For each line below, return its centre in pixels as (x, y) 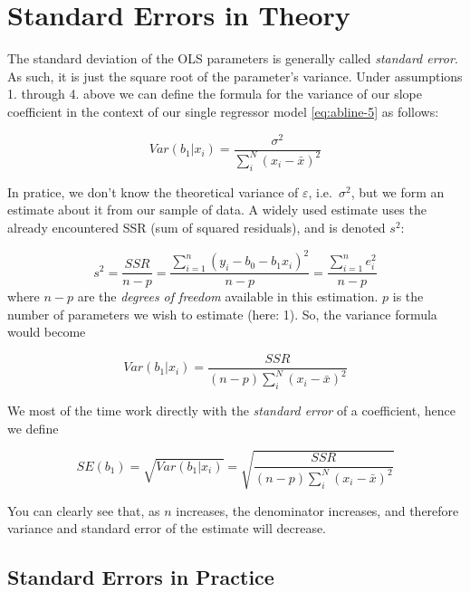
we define (33, 428)
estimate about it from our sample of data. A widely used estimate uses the (217, 210)
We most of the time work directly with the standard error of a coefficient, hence (231, 411)
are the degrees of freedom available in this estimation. (228, 296)
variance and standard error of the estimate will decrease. (167, 528)
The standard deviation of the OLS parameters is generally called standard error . (233, 58)
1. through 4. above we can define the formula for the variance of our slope (215, 94)
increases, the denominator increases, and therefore (317, 510)
